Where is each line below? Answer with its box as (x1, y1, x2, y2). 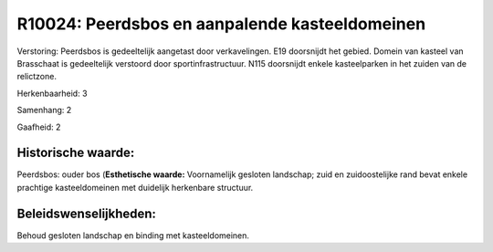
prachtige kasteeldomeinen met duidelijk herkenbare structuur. (16, 182, 254, 193)
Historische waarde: (16, 145, 135, 161)
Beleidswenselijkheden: (16, 205, 157, 221)
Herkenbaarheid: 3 (16, 88, 88, 99)
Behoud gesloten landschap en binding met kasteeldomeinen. (16, 229, 250, 241)
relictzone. (16, 71, 57, 82)
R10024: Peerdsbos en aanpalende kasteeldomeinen (16, 14, 426, 34)
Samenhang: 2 (16, 105, 72, 116)
